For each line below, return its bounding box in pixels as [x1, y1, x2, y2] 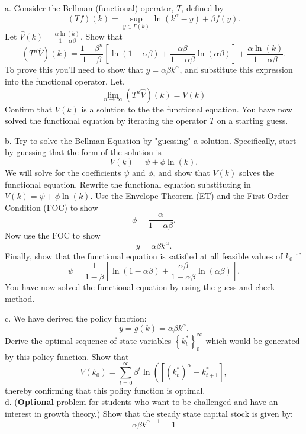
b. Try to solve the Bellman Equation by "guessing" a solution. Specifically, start [5, 134, 297, 146]
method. [5, 292, 35, 304]
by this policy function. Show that [5, 350, 129, 362]
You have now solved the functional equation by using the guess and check [5, 281, 275, 293]
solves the [239, 166, 275, 178]
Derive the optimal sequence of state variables [5, 334, 172, 346]
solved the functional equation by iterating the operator [5, 114, 207, 127]
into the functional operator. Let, [5, 75, 125, 87]
